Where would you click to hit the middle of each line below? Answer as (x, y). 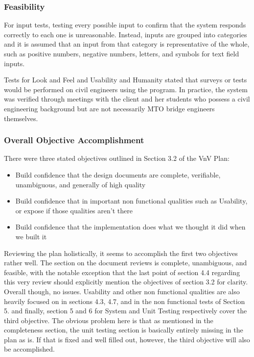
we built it (31, 236)
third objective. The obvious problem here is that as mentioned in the (109, 320)
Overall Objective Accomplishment (74, 140)
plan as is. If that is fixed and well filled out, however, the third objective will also (127, 339)
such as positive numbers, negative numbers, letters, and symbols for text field (122, 53)
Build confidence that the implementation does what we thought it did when (130, 227)
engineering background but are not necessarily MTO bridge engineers (109, 108)
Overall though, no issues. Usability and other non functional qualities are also (122, 291)
